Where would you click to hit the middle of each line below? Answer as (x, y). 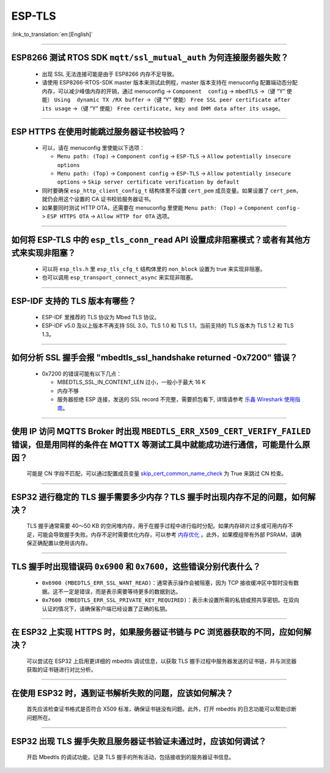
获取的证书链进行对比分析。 (61, 669)
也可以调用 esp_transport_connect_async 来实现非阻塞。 (119, 278)
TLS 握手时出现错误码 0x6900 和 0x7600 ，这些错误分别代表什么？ (136, 567)
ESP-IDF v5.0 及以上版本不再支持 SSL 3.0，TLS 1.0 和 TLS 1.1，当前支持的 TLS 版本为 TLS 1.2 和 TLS (168, 326)
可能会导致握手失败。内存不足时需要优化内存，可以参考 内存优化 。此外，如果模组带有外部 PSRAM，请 (167, 534)
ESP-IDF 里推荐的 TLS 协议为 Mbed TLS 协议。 (101, 317)
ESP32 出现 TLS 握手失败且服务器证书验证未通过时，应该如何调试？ (139, 741)
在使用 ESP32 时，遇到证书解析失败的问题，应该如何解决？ (122, 693)
